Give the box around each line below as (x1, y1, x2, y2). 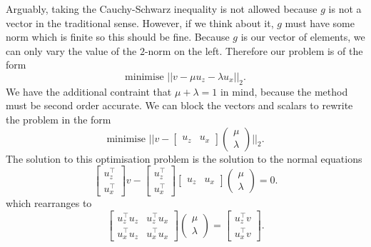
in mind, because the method (220, 84, 348, 99)
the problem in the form (6, 111, 111, 126)
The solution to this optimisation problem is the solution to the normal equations (6, 151, 362, 166)
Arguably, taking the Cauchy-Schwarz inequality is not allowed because (6, 1, 317, 16)
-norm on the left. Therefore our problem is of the (144, 43, 363, 58)
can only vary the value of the (6, 43, 137, 58)
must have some (285, 15, 355, 30)
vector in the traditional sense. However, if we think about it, (6, 15, 274, 30)
